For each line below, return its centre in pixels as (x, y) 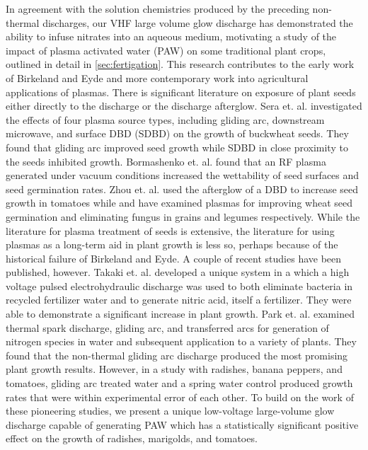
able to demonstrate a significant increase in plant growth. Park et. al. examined (180, 314)
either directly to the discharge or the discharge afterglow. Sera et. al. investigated (184, 106)
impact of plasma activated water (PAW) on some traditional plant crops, (166, 50)
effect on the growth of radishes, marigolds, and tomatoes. (132, 438)
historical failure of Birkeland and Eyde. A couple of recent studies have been (174, 258)
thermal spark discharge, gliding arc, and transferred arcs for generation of (167, 327)
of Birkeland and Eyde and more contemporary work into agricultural (157, 77)
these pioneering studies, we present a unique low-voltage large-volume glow (170, 411)
